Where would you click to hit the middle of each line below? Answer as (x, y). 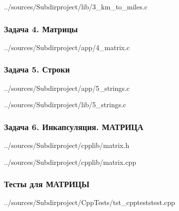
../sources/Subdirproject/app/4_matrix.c (67, 47)
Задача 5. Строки (37, 69)
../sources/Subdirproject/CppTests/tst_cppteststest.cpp (89, 202)
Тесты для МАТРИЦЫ (47, 184)
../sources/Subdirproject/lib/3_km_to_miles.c (76, 6)
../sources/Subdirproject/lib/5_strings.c (65, 105)
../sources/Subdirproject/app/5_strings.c (67, 88)
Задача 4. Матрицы (41, 29)
